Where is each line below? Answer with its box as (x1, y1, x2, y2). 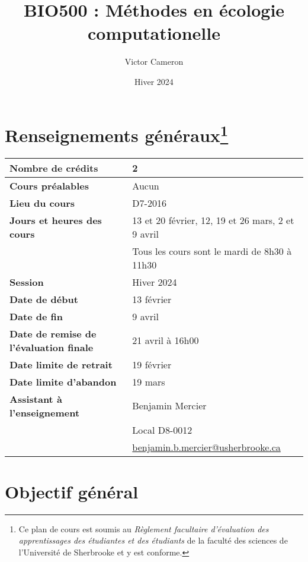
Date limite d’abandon (9, 374, 117, 389)
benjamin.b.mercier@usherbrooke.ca (132, 440, 281, 454)
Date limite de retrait (9, 357, 113, 371)
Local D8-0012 (132, 422, 192, 437)
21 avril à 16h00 (132, 333, 199, 348)
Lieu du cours (9, 195, 75, 210)
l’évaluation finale (9, 340, 94, 354)
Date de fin (9, 309, 63, 323)
